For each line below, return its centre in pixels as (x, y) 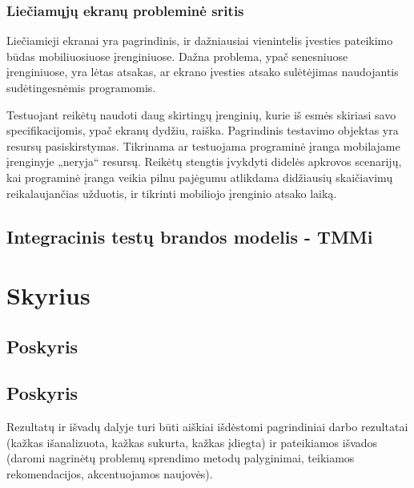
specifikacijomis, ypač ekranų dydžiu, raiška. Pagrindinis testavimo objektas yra (203, 130)
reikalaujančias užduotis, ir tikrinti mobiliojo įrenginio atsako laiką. (172, 193)
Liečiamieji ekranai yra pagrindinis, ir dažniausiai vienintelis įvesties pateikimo (200, 40)
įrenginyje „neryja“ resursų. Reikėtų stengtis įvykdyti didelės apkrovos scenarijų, (204, 161)
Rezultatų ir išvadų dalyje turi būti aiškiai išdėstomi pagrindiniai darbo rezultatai (207, 427)
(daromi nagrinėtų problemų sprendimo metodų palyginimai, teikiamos (181, 458)
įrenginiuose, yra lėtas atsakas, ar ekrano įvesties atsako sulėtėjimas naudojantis (203, 72)
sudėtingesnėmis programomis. (81, 87)
